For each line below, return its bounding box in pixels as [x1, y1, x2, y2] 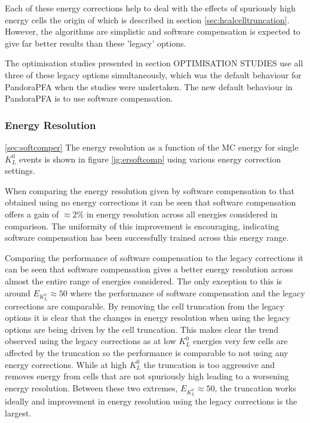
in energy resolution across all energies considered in [86, 207, 278, 220]
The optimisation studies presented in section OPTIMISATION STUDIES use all [5, 57, 303, 69]
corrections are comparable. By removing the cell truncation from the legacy [5, 299, 284, 312]
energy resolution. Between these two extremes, [5, 381, 178, 394]
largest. [5, 406, 32, 419]
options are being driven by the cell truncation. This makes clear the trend [5, 323, 279, 335]
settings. [5, 164, 35, 177]
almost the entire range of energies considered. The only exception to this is [5, 274, 283, 287]
